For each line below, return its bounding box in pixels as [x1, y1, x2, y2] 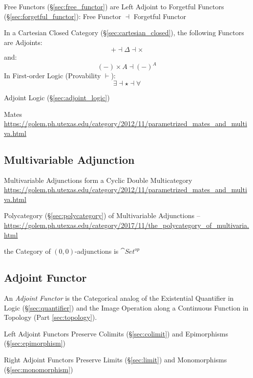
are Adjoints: [4, 37, 42, 47]
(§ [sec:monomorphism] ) [4, 364, 73, 374]
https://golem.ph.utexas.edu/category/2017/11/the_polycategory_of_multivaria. [4, 220, 249, 230]
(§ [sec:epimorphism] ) [4, 338, 65, 348]
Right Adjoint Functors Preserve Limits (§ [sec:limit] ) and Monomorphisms [4, 354, 227, 364]
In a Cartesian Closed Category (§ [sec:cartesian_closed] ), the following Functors [4, 27, 244, 38]
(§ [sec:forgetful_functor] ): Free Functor [4, 11, 122, 21]
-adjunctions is [75, 246, 119, 256]
